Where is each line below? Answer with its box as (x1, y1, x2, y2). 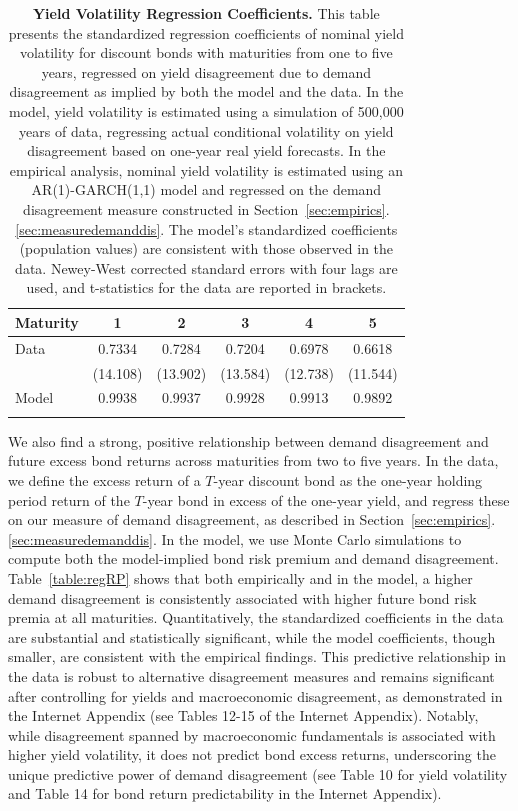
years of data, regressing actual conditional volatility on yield (19, 120, 394, 141)
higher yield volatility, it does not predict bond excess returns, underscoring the (8, 744, 496, 765)
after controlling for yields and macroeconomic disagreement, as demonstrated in (8, 685, 503, 706)
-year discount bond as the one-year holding (213, 469, 483, 490)
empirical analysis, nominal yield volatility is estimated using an (9, 159, 403, 180)
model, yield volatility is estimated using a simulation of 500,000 (9, 100, 404, 121)
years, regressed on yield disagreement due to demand (41, 61, 372, 82)
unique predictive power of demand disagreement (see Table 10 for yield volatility (8, 763, 508, 784)
